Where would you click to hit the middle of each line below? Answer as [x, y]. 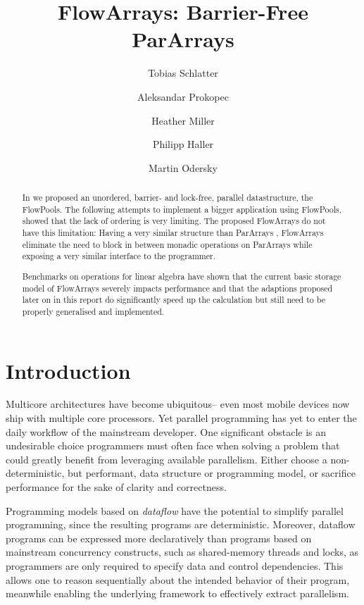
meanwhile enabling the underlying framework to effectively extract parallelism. [177, 593]
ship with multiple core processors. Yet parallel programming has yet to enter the [181, 418]
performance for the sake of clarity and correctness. [116, 487]
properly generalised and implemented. [93, 311]
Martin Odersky [183, 167]
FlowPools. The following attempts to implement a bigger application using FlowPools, [182, 209]
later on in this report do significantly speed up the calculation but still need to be [174, 300]
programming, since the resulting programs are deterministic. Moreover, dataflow [181, 524]
